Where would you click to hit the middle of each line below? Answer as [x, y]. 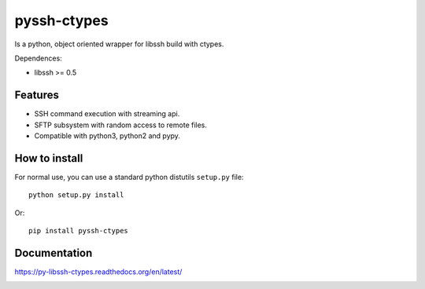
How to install [49, 158]
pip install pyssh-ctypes [79, 231]
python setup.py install [76, 195]
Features [37, 95]
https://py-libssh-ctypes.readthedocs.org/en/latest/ [98, 272]
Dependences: [38, 58]
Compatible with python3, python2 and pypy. [107, 136]
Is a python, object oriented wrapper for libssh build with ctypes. [119, 44]
